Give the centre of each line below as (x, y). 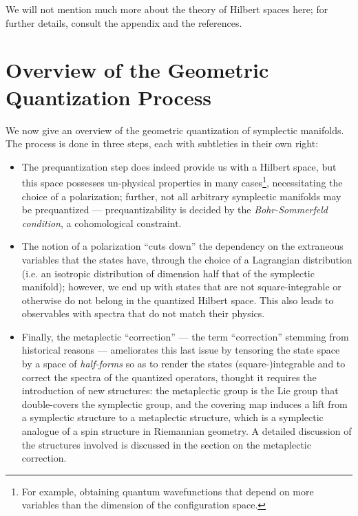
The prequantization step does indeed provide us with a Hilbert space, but (179, 166)
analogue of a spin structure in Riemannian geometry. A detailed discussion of (187, 431)
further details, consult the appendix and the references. (124, 22)
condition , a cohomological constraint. (102, 223)
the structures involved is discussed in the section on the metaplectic (166, 444)
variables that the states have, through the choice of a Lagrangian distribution (187, 259)
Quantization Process (109, 97)
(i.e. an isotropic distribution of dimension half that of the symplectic (168, 273)
